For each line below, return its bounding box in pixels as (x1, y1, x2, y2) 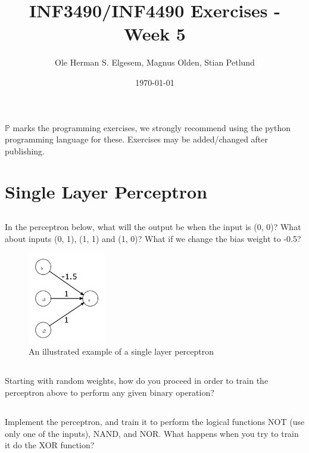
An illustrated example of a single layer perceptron (29, 345, 214, 358)
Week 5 (124, 21, 186, 46)
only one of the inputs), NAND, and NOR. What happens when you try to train (5, 427, 299, 439)
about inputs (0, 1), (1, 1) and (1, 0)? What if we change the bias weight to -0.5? (5, 232, 301, 244)
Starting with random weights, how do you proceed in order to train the (5, 374, 269, 387)
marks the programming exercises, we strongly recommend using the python (13, 121, 291, 134)
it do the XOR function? (5, 439, 95, 451)
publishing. (5, 144, 45, 157)
